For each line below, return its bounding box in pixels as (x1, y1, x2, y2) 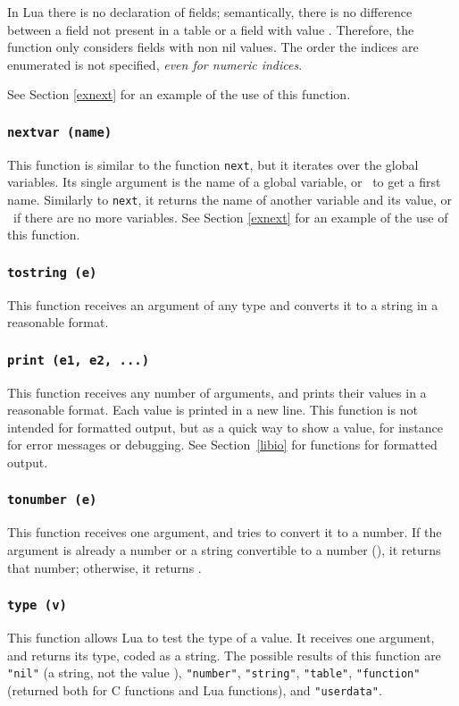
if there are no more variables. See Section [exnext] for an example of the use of (13, 207, 448, 226)
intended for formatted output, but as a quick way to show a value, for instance (7, 417, 444, 436)
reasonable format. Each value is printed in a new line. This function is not (7, 400, 418, 419)
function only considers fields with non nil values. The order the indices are (7, 38, 419, 56)
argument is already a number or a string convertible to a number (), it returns (7, 540, 441, 559)
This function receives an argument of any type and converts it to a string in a (7, 295, 438, 314)
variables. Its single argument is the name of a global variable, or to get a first (7, 172, 441, 191)
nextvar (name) (7, 124, 113, 139)
